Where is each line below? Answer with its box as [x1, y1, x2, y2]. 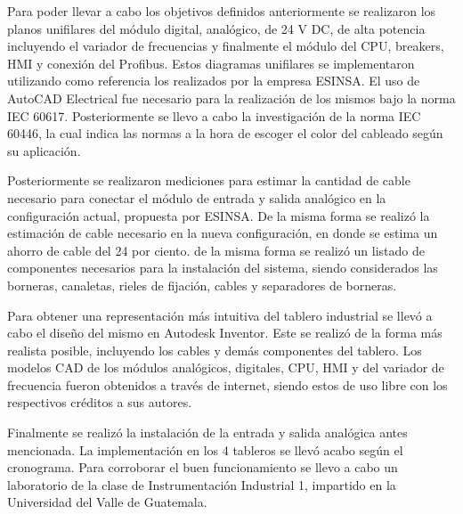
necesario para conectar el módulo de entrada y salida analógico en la [7, 188, 386, 207]
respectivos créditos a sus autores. [7, 393, 192, 412]
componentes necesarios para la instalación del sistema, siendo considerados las [7, 258, 438, 277]
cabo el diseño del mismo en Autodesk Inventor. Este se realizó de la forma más [7, 323, 443, 342]
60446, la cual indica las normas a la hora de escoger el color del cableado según [7, 124, 443, 143]
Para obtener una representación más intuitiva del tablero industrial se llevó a [7, 306, 433, 324]
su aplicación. [7, 141, 81, 159]
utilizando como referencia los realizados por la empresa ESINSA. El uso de [7, 71, 420, 90]
